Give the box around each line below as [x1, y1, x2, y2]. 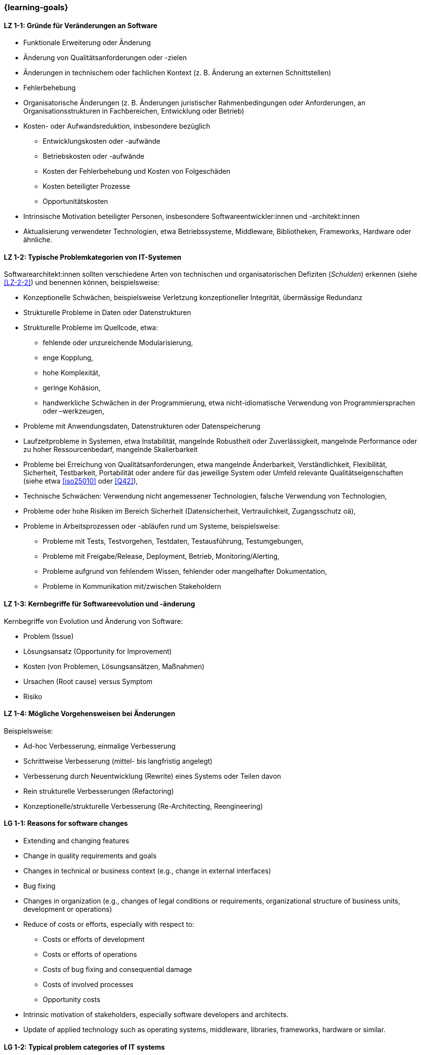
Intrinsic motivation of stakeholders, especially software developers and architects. [23, 1010, 289, 1019]
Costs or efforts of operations [43, 950, 137, 959]
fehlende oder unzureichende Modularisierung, [43, 338, 193, 347]
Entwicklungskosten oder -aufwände [43, 137, 161, 146]
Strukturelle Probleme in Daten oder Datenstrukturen [23, 308, 191, 317]
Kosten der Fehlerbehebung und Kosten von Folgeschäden [43, 167, 230, 176]
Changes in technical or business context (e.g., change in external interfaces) [23, 867, 271, 875]
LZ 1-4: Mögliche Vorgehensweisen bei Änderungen [4, 709, 176, 718]
